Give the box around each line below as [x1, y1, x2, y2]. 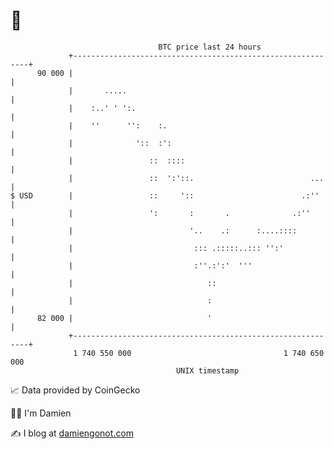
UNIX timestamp [175, 365, 240, 376]
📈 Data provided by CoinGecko [10, 384, 141, 396]
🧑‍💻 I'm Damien [10, 407, 72, 419]
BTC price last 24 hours [158, 42, 262, 52]
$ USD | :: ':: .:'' [10, 190, 320, 201]
